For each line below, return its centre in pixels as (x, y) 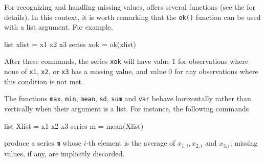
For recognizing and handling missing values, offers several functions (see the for (130, 7)
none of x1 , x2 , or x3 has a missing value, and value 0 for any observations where (131, 71)
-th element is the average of (131, 143)
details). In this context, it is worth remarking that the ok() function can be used (132, 17)
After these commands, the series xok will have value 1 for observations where (126, 61)
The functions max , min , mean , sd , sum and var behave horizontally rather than (128, 98)
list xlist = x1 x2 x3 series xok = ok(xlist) (70, 44)
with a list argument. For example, (59, 27)
